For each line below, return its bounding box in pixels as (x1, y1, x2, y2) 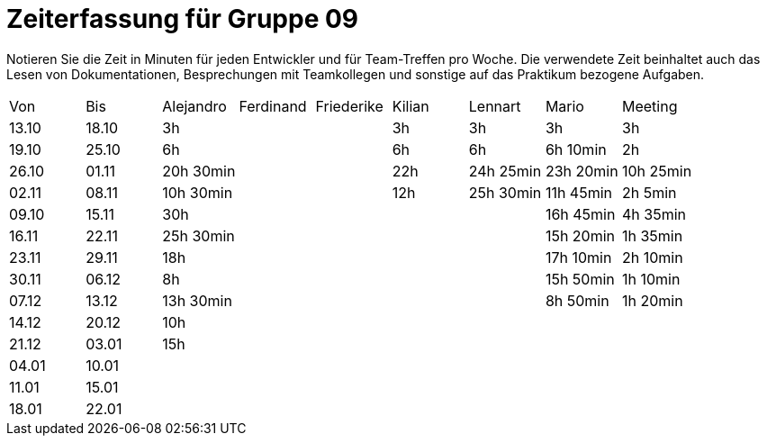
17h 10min (545, 248, 612, 267)
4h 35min (622, 204, 687, 223)
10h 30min (162, 183, 233, 202)
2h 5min (622, 183, 677, 202)
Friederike (315, 96, 383, 115)
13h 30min (162, 291, 232, 310)
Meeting (622, 96, 678, 115)
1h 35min (622, 226, 683, 245)
